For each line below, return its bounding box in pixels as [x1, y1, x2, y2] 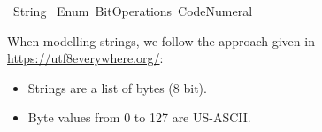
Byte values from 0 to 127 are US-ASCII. [27, 108, 251, 127]
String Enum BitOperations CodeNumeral [12, 2, 253, 19]
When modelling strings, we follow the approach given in [7, 31, 315, 50]
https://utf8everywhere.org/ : [7, 49, 164, 67]
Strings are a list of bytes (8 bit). [27, 78, 207, 97]
